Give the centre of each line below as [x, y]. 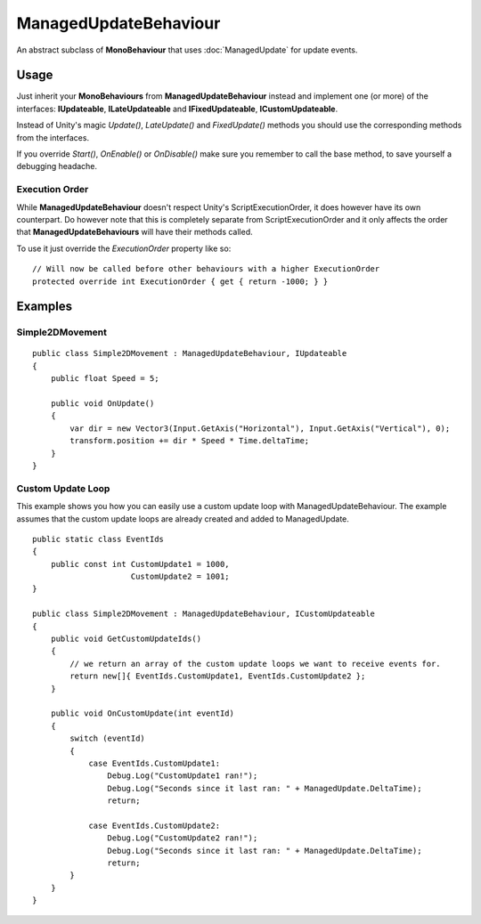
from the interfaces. [53, 137]
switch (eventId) [108, 738]
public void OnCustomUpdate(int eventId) [143, 713]
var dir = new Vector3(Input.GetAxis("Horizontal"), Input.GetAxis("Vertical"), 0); [260, 428]
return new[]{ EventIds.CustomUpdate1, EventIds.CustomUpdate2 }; [218, 676]
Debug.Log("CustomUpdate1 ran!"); [183, 776]
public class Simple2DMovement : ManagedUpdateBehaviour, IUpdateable [190, 353]
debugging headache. [57, 166]
